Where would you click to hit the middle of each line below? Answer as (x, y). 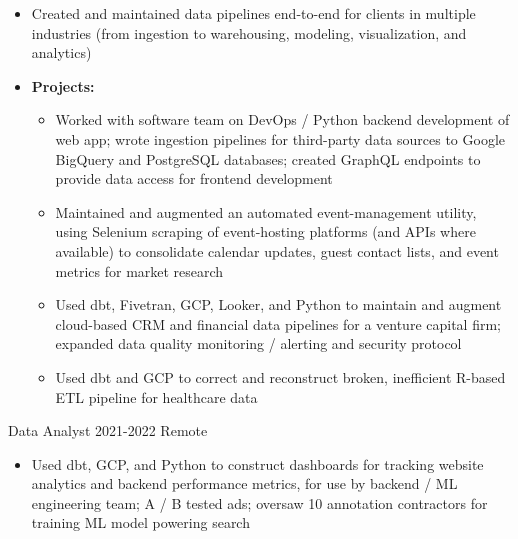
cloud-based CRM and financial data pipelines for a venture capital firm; (278, 323)
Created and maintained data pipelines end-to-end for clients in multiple (253, 13)
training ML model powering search (140, 522)
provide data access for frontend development (194, 178)
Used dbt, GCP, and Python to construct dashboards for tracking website (257, 463)
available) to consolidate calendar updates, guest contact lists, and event (277, 250)
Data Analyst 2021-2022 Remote (108, 430)
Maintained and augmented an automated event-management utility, (266, 211)
